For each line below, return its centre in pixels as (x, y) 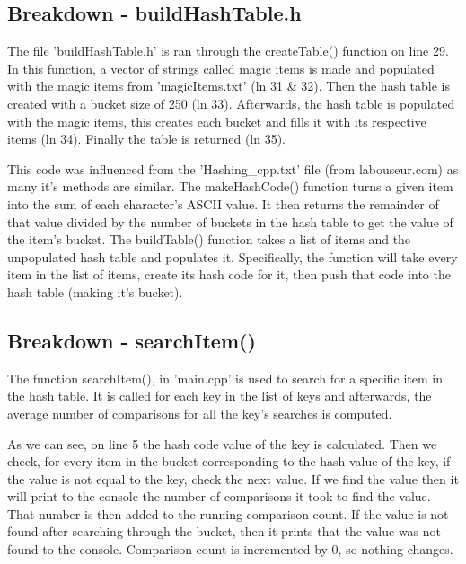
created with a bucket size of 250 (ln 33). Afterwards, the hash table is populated (231, 103)
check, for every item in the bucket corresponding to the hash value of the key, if (229, 461)
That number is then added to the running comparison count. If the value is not (228, 513)
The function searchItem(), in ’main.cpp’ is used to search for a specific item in (225, 378)
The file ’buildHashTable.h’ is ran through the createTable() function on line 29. (228, 51)
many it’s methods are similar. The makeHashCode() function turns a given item (230, 186)
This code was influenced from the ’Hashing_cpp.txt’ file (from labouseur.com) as (233, 168)
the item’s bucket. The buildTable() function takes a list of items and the (209, 239)
